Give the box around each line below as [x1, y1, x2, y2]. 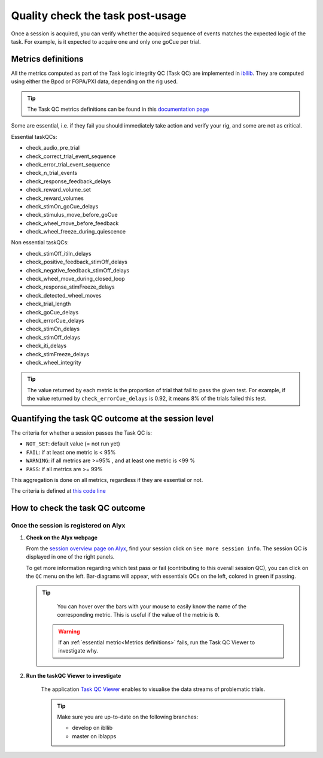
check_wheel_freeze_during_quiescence [26, 228, 126, 235]
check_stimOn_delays [26, 325, 80, 332]
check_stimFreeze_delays [26, 350, 90, 357]
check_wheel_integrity [26, 359, 82, 366]
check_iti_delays [26, 342, 67, 350]
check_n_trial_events [26, 169, 78, 177]
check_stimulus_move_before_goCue [26, 211, 118, 219]
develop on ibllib [72, 724, 113, 732]
